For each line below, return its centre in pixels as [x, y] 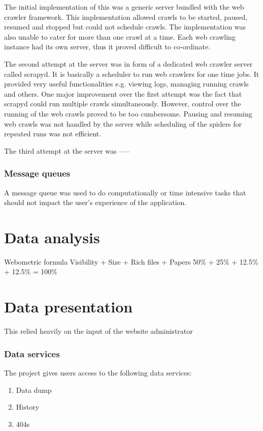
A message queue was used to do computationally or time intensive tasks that [125, 192]
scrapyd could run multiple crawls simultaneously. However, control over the [123, 104]
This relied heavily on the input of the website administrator [98, 331]
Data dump [34, 390]
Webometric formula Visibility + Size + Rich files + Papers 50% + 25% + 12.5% [131, 261]
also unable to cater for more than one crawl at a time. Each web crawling [120, 36]
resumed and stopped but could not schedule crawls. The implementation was [125, 27]
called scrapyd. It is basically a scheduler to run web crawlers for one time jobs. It [132, 74]
